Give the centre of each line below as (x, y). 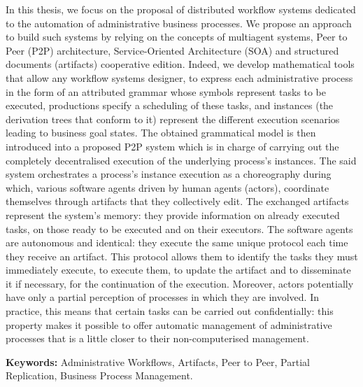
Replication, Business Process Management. (99, 375)
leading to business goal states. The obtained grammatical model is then (161, 133)
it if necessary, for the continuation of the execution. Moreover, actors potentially (180, 283)
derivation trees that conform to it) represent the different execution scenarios (173, 119)
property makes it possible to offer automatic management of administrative (169, 324)
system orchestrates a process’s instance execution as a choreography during (169, 174)
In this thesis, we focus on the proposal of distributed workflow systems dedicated (181, 9)
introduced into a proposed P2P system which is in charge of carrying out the (172, 146)
